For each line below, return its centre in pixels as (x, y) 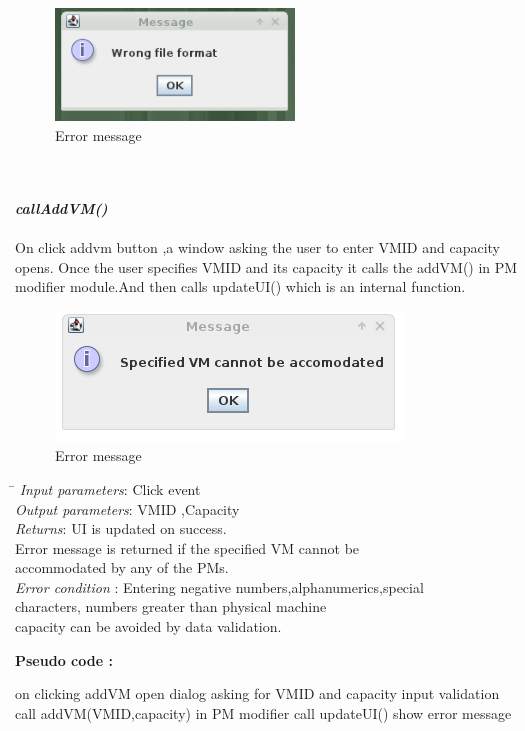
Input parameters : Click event (110, 488)
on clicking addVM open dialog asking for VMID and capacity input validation (257, 693)
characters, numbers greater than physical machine (171, 606)
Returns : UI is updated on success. (121, 528)
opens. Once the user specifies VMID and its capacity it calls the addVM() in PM (266, 266)
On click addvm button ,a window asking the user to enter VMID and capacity (257, 246)
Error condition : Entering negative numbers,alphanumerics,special (219, 586)
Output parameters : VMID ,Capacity (127, 508)
